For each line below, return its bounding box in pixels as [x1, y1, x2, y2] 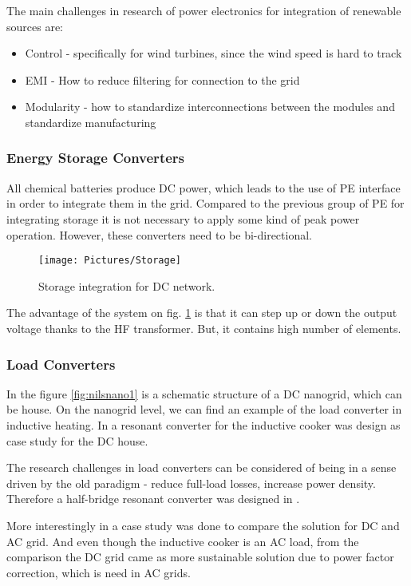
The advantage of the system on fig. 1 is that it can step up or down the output [6, 304, 397, 321]
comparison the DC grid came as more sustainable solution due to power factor [6, 548, 394, 565]
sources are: [6, 18, 63, 34]
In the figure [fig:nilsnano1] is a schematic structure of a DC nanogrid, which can [6, 385, 402, 402]
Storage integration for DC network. [38, 277, 215, 294]
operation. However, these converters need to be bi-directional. [6, 226, 312, 243]
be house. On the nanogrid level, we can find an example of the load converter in [6, 401, 402, 418]
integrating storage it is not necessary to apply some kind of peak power [6, 210, 360, 227]
